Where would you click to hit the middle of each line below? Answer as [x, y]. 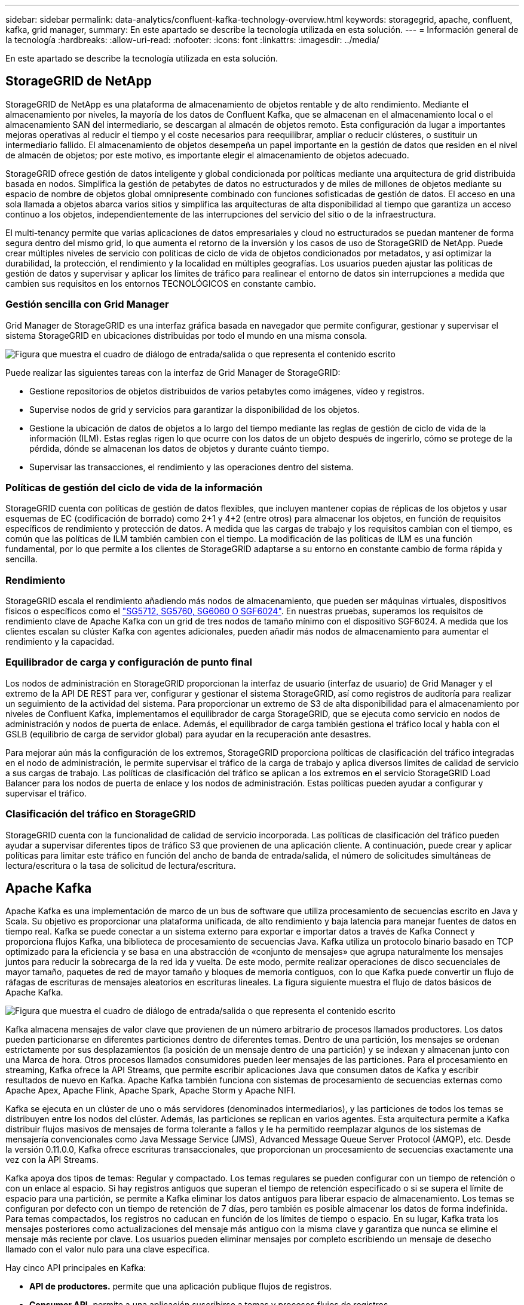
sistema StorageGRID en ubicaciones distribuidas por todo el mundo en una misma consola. [186, 335]
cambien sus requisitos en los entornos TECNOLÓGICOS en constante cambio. [161, 283]
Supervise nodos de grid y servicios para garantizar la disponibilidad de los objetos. [194, 409]
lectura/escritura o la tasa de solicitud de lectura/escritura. [121, 865]
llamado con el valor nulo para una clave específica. [108, 1249]
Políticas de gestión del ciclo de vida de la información [134, 487]
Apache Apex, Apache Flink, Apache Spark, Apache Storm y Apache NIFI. [151, 1090]
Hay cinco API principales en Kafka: [76, 1268]
